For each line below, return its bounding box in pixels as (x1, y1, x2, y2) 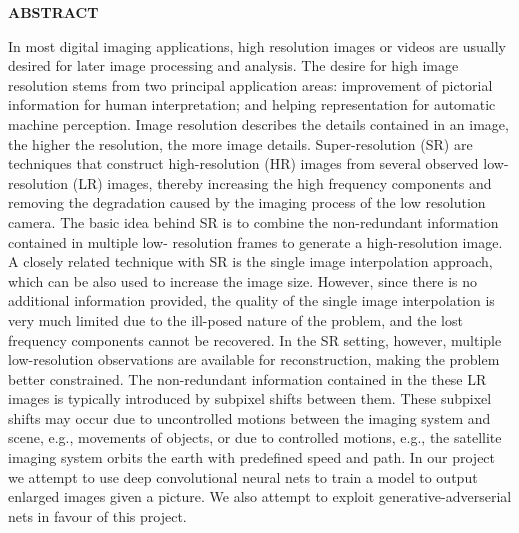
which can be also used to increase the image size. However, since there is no (8, 270, 478, 291)
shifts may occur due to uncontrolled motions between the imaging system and (8, 407, 491, 428)
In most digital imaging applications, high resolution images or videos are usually (8, 35, 506, 56)
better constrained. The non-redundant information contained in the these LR (8, 368, 487, 389)
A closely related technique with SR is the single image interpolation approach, (8, 251, 493, 272)
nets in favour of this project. (8, 505, 187, 526)
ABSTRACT (8, 2, 99, 22)
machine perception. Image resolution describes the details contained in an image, (8, 113, 509, 134)
